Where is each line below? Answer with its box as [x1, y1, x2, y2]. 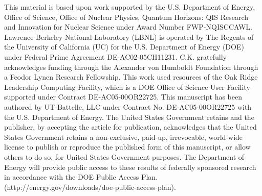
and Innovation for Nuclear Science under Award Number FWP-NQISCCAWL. [4, 21, 252, 32]
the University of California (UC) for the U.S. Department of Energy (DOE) [4, 41, 244, 52]
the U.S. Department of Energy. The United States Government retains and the [4, 111, 254, 122]
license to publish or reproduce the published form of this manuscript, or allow [4, 141, 251, 152]
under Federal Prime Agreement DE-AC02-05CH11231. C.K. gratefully [4, 51, 227, 62]
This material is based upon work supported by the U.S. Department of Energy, [4, 2, 255, 12]
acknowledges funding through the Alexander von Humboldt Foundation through [4, 61, 258, 72]
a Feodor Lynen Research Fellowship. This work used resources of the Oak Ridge [4, 71, 258, 82]
